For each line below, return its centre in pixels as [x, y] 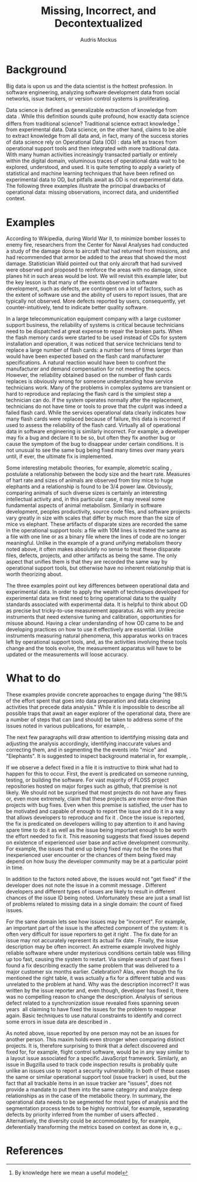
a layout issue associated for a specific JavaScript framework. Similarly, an [96, 1058]
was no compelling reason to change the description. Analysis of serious [94, 997]
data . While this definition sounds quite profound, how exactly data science [98, 116]
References [35, 1151]
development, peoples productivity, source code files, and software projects [98, 512]
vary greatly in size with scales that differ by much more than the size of [93, 518]
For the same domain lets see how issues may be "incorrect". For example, [96, 922]
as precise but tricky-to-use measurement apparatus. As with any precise [95, 611]
